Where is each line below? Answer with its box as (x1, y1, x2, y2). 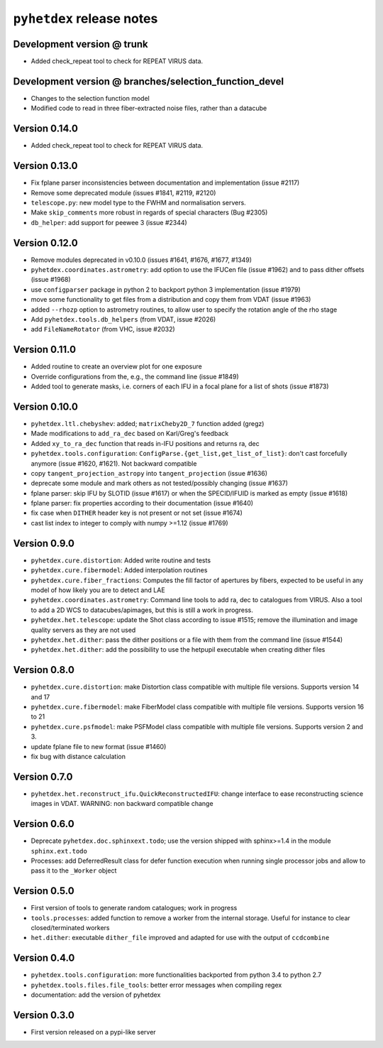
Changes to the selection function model (30, 94, 150, 102)
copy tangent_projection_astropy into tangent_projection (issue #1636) (30, 469, 268, 477)
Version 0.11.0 (13, 344, 77, 356)
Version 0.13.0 (13, 160, 78, 172)
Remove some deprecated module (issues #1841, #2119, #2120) (30, 188, 216, 197)
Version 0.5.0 (13, 885, 74, 897)
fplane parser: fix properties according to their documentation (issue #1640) (30, 499, 254, 508)
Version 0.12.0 (13, 236, 78, 249)
